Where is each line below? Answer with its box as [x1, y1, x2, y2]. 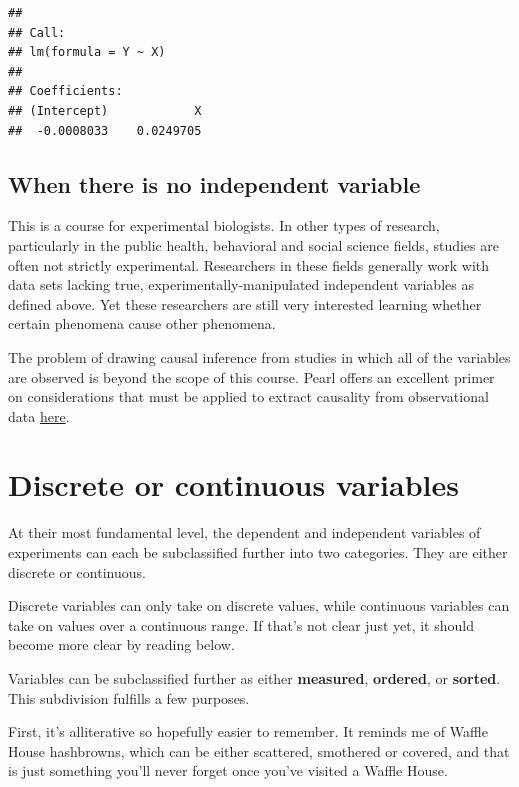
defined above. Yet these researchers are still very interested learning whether [8, 293, 482, 314]
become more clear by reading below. [8, 634, 235, 655]
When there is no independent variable [8, 168, 421, 199]
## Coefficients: [8, 84, 123, 99]
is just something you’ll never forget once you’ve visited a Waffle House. [8, 760, 448, 781]
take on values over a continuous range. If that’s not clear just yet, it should [8, 614, 474, 635]
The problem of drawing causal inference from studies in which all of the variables [8, 346, 511, 367]
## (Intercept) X [8, 103, 202, 118]
